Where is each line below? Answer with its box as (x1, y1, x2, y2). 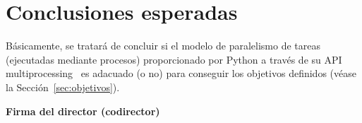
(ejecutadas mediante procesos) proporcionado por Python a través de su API (6, 52, 342, 66)
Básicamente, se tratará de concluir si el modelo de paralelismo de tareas (6, 38, 320, 53)
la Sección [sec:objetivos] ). (6, 79, 120, 94)
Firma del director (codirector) (6, 103, 160, 118)
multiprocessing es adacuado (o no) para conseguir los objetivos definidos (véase (6, 66, 356, 81)
